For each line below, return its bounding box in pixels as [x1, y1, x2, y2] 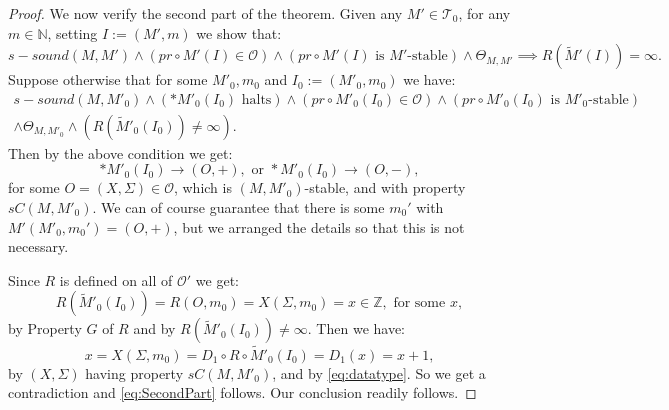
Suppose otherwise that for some [8, 69, 208, 90]
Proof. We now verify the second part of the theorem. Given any [8, 3, 403, 23]
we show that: [196, 22, 282, 43]
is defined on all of [59, 269, 173, 290]
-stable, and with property [304, 177, 466, 198]
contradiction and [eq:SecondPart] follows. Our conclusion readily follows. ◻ [8, 382, 477, 403]
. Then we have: [307, 318, 406, 339]
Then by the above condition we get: [8, 142, 233, 163]
